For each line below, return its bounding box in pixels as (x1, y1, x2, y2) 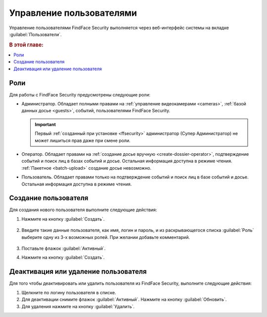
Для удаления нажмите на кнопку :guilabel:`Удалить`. (21, 303, 134, 309)
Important (35, 121, 56, 127)
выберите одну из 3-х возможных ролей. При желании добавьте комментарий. (21, 234, 190, 240)
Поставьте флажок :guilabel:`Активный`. (21, 245, 106, 252)
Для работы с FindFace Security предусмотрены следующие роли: (9, 91, 151, 97)
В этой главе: (9, 41, 44, 48)
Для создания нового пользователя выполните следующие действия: (9, 207, 157, 213)
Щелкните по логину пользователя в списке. (21, 289, 116, 295)
